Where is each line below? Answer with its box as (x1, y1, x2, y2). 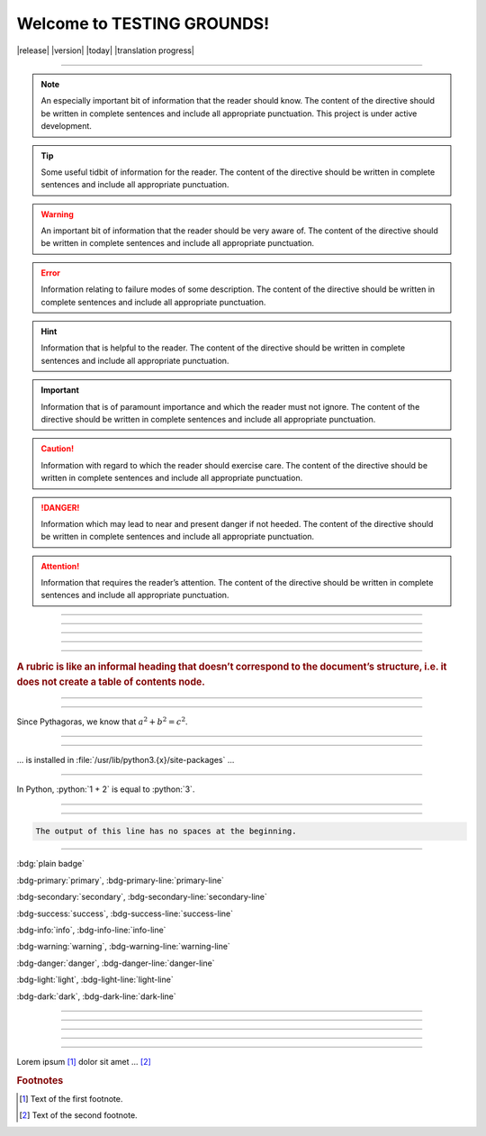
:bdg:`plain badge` (16, 859, 85, 869)
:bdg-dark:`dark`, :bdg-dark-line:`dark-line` (16, 991, 176, 1002)
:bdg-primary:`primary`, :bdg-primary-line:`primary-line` (16, 875, 225, 886)
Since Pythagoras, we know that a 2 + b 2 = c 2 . (16, 714, 188, 727)
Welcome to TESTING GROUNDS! (16, 14, 270, 33)
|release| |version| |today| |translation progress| (16, 45, 195, 56)
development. (40, 121, 92, 132)
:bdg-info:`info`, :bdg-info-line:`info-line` (16, 924, 166, 935)
